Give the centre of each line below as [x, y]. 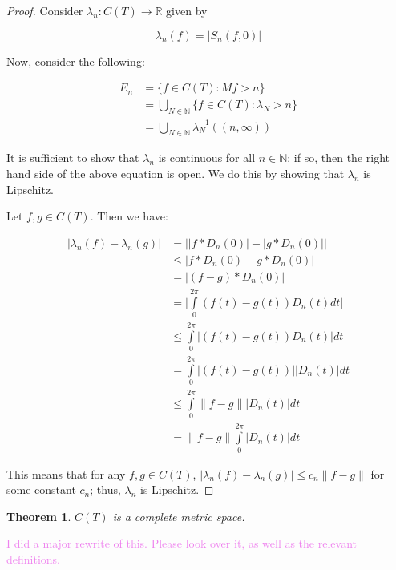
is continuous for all [207, 158]
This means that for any [66, 473]
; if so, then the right [338, 158]
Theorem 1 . [39, 516]
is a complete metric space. [179, 516]
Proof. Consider [45, 10]
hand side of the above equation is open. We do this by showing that [176, 173]
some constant [41, 489]
